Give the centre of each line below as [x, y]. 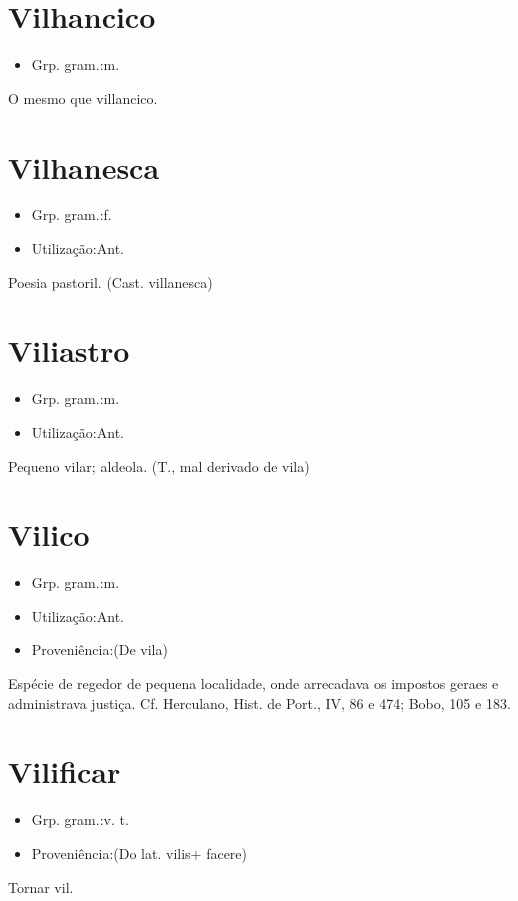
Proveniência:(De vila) [99, 649]
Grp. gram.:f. [71, 214]
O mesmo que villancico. [83, 97]
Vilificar [64, 771]
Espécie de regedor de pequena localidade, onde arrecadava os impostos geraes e [253, 683]
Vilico [49, 534]
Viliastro [69, 350]
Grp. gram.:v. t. [80, 819]
